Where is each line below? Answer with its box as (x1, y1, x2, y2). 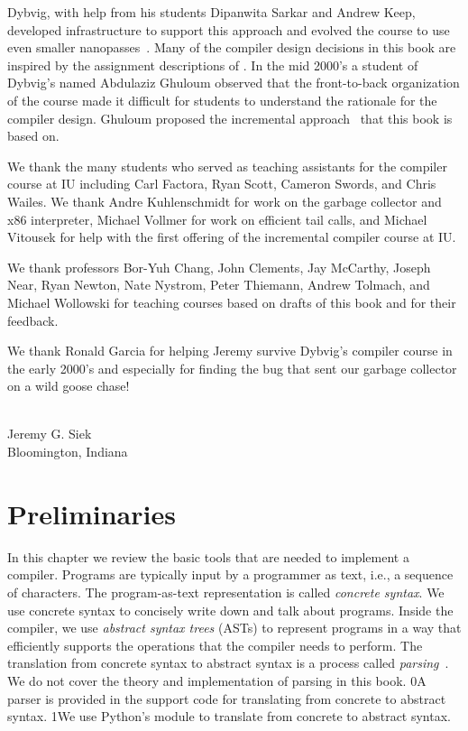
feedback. (7, 310, 59, 329)
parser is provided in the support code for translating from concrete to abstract (7, 689, 446, 708)
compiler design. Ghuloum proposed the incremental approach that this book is (7, 108, 453, 127)
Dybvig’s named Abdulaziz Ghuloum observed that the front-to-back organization (7, 73, 460, 92)
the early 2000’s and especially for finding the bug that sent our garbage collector (7, 358, 457, 377)
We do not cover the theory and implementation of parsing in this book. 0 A (7, 671, 427, 689)
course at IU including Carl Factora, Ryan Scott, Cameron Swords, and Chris (7, 174, 436, 193)
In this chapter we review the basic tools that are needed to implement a (7, 547, 409, 566)
